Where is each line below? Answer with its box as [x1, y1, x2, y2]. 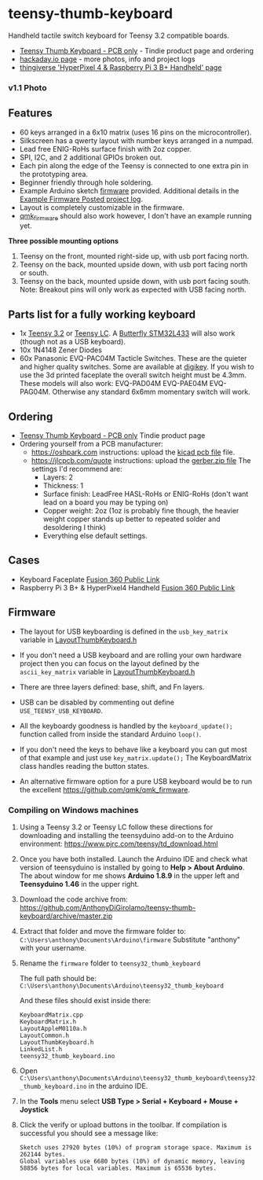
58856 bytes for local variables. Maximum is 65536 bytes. [19, 1164, 217, 1172]
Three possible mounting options [8, 237, 119, 246]
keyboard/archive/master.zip [19, 911, 113, 921]
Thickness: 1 [42, 481, 84, 491]
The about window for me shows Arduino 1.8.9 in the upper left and [19, 871, 239, 880]
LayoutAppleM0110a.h [19, 1025, 87, 1033]
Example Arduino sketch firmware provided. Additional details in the [19, 186, 239, 195]
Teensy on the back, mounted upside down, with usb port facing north [19, 260, 248, 270]
